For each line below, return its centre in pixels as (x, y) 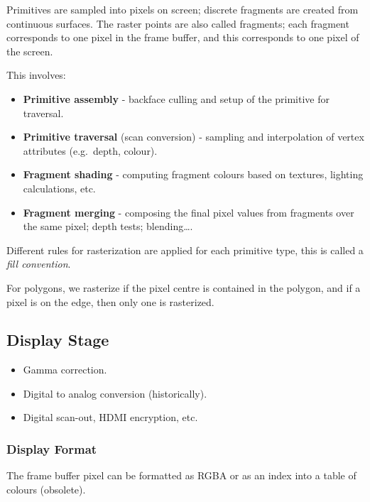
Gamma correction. (65, 370)
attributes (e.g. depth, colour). (90, 150)
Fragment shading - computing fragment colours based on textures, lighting (193, 174)
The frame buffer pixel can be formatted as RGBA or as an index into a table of (181, 475)
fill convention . (39, 264)
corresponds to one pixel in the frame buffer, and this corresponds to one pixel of (183, 37)
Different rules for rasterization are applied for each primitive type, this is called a (185, 250)
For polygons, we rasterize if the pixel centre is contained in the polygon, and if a (184, 287)
